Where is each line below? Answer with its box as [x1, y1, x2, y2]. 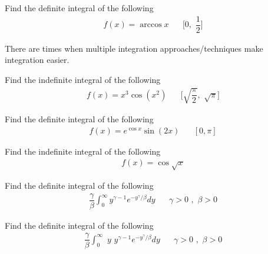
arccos [140, 21, 162, 29]
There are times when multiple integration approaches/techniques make [5, 42, 263, 54]
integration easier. [5, 54, 70, 66]
